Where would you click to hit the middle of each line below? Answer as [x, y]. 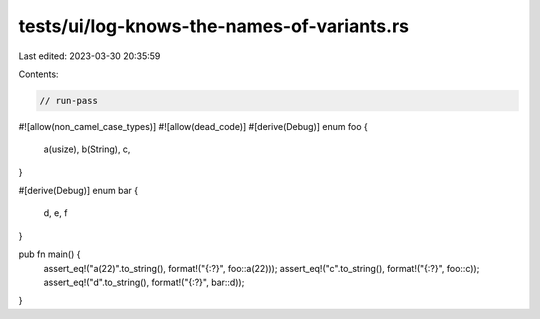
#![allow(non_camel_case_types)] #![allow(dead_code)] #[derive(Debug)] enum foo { [193, 126]
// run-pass [69, 100]
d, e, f [55, 213]
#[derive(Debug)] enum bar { [78, 191]
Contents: [38, 74]
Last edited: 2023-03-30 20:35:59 [89, 56]
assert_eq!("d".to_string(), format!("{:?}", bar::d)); [144, 282]
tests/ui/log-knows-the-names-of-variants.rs [214, 26]
